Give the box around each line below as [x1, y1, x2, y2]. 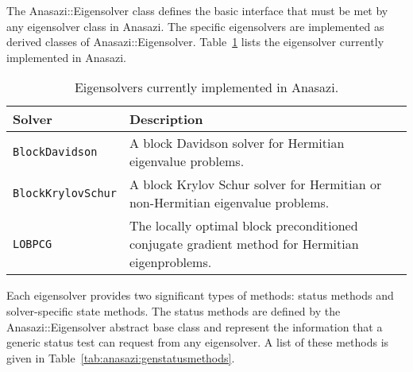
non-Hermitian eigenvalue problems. [129, 193, 330, 212]
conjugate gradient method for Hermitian [129, 234, 359, 254]
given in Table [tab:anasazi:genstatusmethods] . [6, 349, 235, 366]
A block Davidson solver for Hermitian [129, 134, 345, 153]
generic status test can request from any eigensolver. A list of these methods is [6, 334, 389, 351]
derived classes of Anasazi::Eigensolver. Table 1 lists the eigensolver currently [6, 33, 384, 50]
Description [129, 110, 203, 129]
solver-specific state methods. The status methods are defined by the [6, 302, 341, 319]
